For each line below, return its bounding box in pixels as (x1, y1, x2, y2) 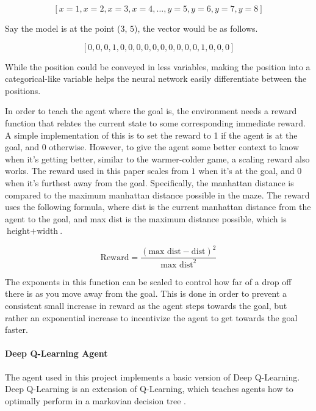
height (7, 227, 31, 236)
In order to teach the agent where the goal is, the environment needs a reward (5, 104, 297, 117)
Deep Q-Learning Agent (5, 347, 108, 360)
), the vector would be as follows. (134, 22, 258, 34)
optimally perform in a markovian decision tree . (5, 394, 186, 407)
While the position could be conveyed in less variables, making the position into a (5, 60, 311, 73)
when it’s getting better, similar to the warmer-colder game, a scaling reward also (5, 152, 310, 165)
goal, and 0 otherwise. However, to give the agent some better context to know (5, 140, 300, 153)
